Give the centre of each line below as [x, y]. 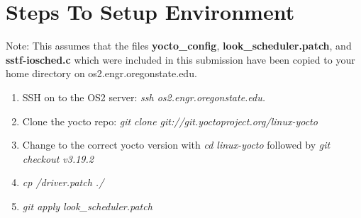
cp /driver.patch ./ [63, 182]
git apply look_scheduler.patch [87, 206]
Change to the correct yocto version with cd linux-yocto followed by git [176, 145]
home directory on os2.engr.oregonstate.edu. [101, 73]
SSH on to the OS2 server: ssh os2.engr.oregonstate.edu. [144, 97]
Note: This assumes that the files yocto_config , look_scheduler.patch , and [179, 46]
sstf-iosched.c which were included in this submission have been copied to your [180, 59]
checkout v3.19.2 [58, 158]
